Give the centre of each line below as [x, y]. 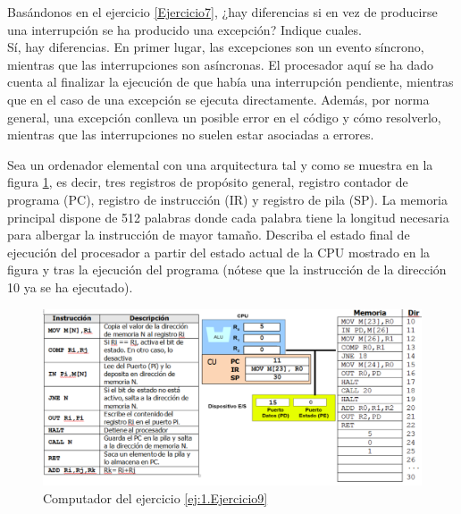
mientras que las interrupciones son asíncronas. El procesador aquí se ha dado [221, 64]
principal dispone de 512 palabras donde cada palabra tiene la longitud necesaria [228, 217]
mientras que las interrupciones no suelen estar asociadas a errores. [191, 135]
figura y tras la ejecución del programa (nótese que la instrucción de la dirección [227, 270]
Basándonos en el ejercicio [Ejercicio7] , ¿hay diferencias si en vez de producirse [222, 12]
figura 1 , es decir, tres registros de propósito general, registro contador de [208, 182]
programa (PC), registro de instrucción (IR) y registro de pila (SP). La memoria [227, 199]
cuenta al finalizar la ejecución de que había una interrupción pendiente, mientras [230, 82]
